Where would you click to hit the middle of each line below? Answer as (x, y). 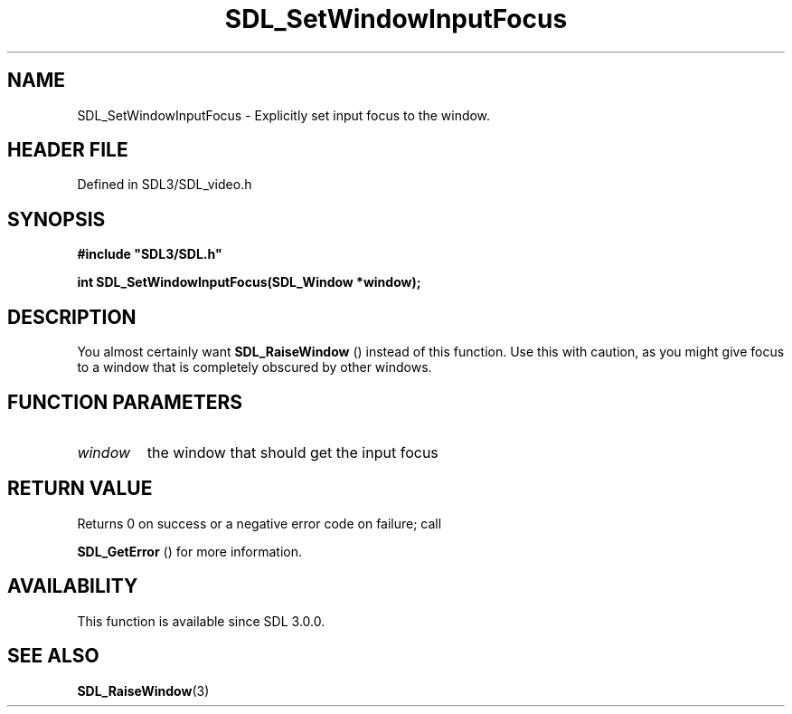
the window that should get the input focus (292, 452)
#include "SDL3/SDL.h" (150, 254)
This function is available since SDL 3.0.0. (201, 621)
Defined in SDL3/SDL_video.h (165, 185)
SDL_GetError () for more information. (190, 551)
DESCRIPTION (72, 317)
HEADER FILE (68, 150)
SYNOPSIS (57, 219)
